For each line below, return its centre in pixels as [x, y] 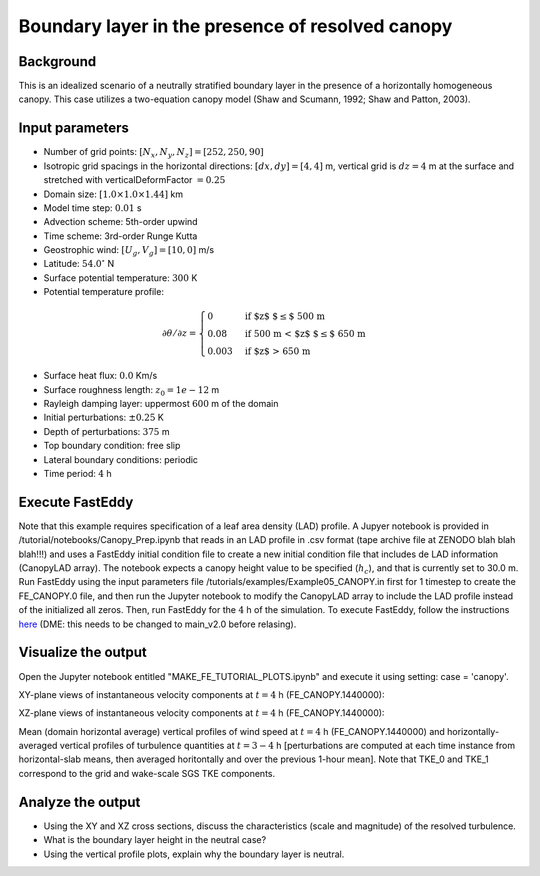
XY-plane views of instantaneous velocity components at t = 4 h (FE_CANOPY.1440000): [201, 694]
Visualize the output [82, 652]
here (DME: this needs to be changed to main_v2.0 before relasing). [157, 624]
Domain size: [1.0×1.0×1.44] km [113, 194]
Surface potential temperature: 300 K [120, 277]
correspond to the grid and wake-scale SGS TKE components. [146, 773]
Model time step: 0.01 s [92, 207]
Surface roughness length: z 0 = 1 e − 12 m [131, 390]
